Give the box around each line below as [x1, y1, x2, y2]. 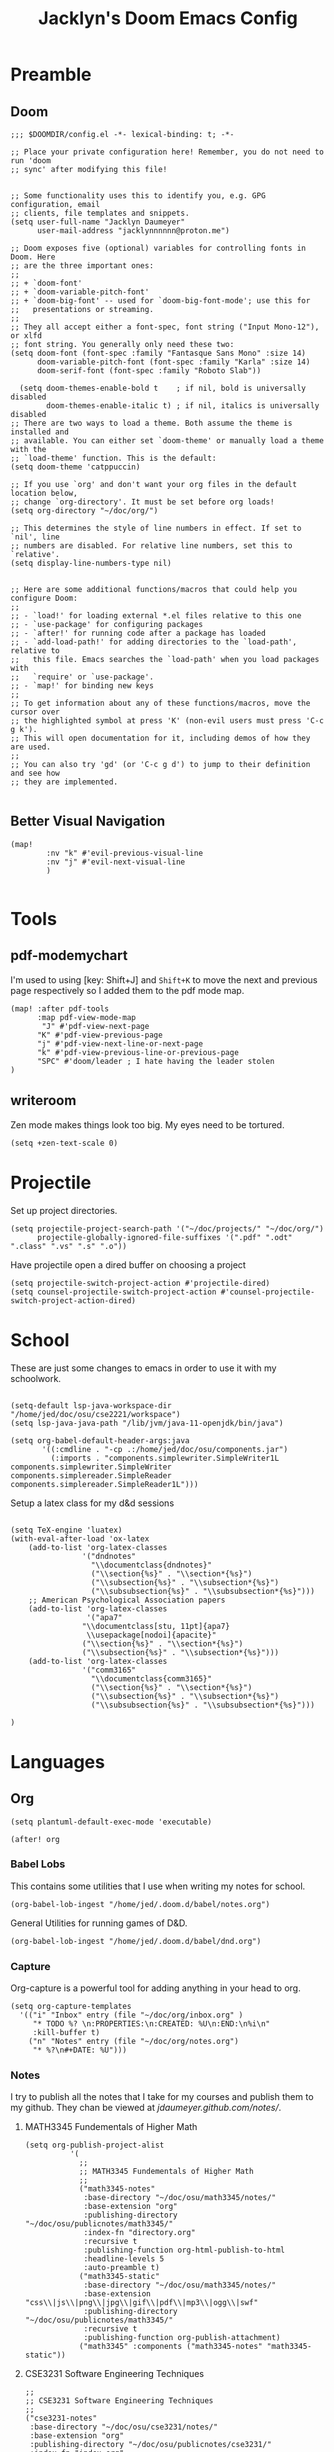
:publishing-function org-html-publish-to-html [83, 2245, 286, 2256]
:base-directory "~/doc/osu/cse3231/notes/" [29, 2422, 218, 2432]
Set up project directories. [10, 1204, 118, 1216]
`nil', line [10, 532, 60, 542]
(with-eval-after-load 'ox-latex [10, 1533, 150, 1544]
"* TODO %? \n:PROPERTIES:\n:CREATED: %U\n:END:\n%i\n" [32, 2019, 271, 2029]
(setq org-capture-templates [10, 2002, 132, 2012]
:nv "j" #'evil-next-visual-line [46, 857, 186, 867]
